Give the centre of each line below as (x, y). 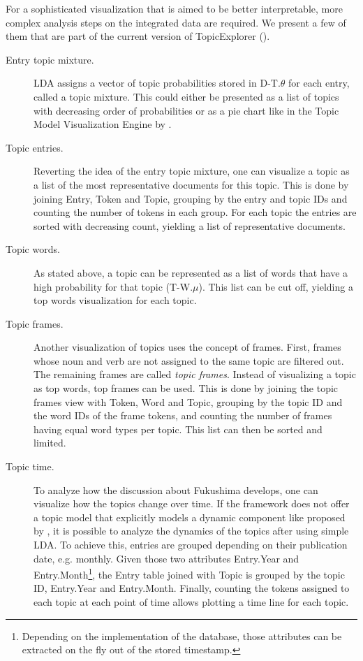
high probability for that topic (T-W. (113, 286)
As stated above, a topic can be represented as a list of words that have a (191, 272)
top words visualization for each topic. (115, 300)
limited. (50, 443)
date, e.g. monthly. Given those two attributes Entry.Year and (166, 558)
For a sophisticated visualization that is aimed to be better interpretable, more (174, 8)
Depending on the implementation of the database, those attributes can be (182, 635)
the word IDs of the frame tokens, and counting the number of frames (183, 415)
